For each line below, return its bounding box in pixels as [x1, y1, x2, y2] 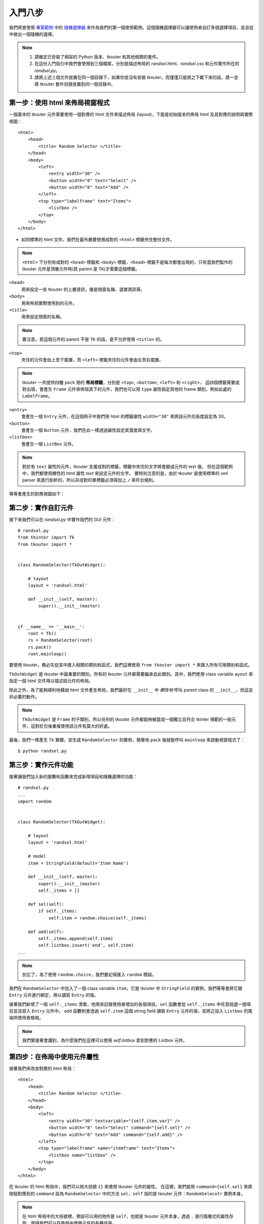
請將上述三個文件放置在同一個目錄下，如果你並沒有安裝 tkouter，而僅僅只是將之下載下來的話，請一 [34, 74, 234, 80]
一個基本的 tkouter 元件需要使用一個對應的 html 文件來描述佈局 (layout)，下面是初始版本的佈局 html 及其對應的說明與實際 [9, 112, 253, 118]
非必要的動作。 [9, 694, 39, 700]
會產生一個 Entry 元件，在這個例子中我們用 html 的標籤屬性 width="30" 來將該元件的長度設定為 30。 [21, 414, 228, 420]
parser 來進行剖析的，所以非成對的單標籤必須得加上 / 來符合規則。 [22, 477, 157, 483]
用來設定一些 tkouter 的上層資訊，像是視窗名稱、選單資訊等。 [21, 286, 145, 292]
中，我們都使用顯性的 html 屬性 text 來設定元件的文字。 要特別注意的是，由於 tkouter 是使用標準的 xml [22, 470, 228, 476]
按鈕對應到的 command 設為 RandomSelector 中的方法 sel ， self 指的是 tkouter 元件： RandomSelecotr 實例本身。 [9, 1190, 245, 1197]
